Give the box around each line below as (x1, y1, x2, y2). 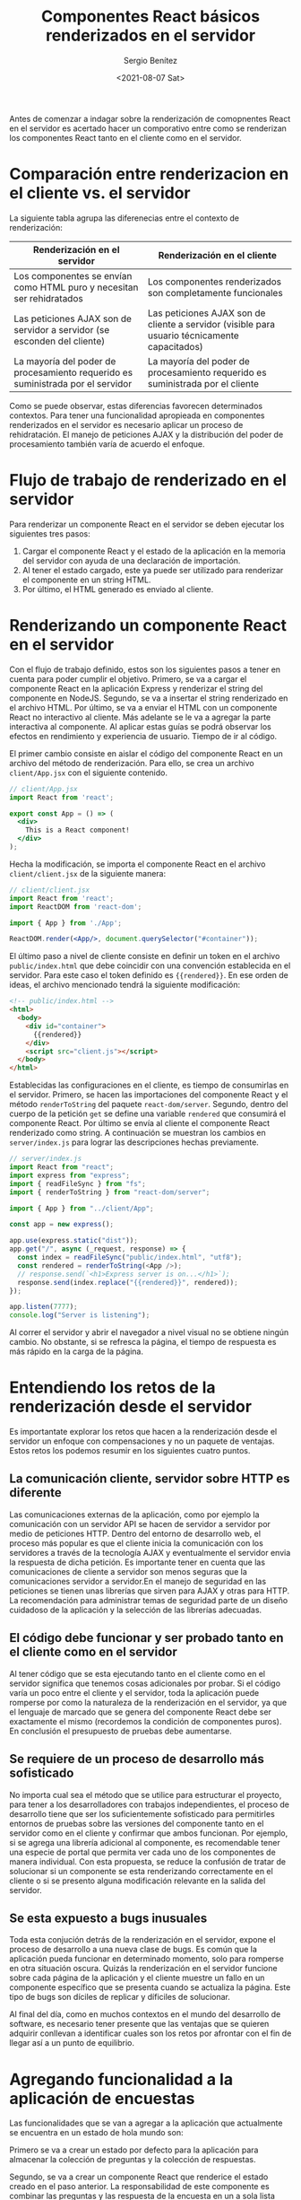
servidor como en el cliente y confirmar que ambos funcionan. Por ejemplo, (9, 1828, 288, 1838)
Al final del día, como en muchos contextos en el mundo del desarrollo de (9, 2009, 281, 2020)
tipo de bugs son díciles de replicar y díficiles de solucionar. (9, 1992, 231, 2003)
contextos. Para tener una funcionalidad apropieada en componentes (9, 410, 265, 421)
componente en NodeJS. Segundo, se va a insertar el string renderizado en (9, 693, 288, 703)
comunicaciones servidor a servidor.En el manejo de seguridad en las (9, 1576, 267, 1586)
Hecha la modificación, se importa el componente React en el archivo (9, 859, 266, 869)
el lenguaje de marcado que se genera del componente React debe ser (9, 1707, 271, 1717)
